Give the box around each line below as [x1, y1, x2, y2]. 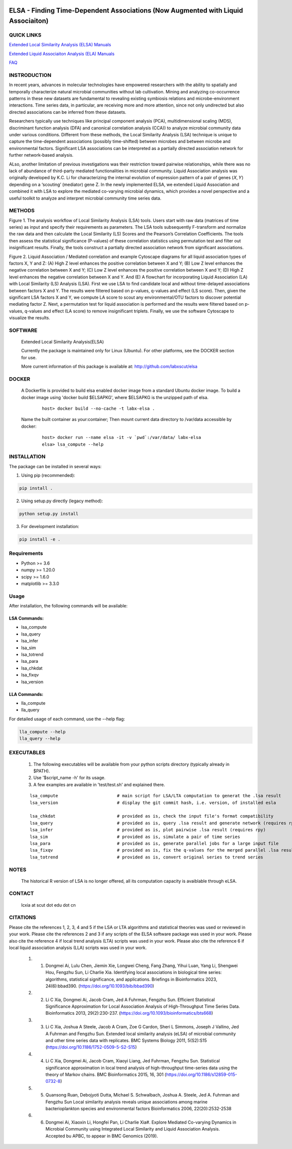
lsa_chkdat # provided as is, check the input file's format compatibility [30, 813, 274, 819]
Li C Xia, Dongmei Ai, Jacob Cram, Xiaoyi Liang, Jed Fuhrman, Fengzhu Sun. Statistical [45, 1058, 220, 1064]
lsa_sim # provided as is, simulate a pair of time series [30, 834, 240, 839]
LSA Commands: [9, 616, 44, 621]
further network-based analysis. [9, 152, 74, 158]
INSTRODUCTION [9, 72, 52, 78]
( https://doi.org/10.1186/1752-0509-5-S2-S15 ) [45, 1044, 137, 1050]
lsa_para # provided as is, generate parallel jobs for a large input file [30, 840, 279, 846]
